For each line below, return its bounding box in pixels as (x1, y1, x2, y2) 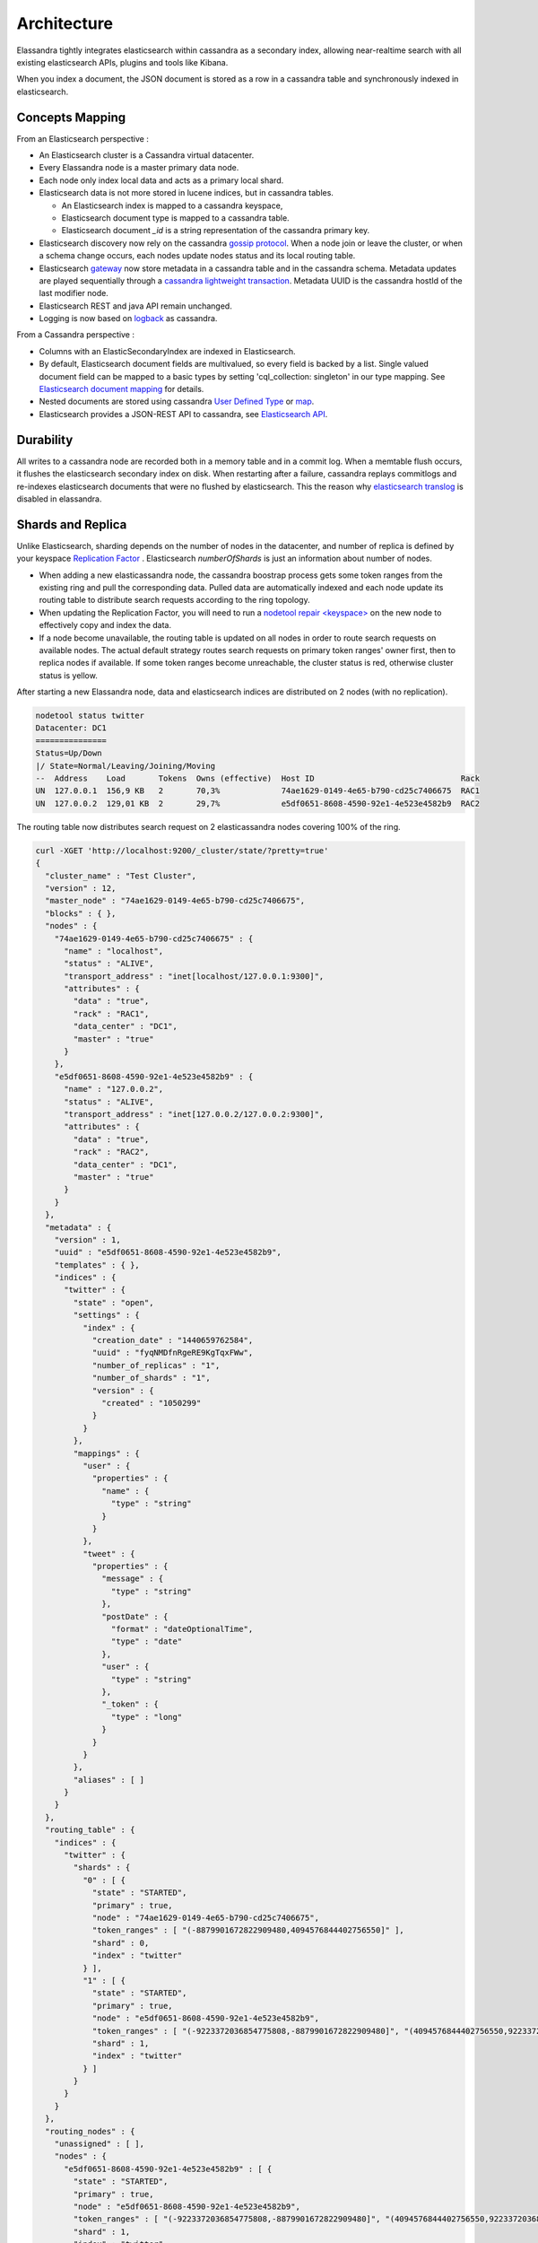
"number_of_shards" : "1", (91, 1373, 211, 1383)
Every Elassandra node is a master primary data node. (39, 162, 239, 173)
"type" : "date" (110, 1636, 183, 1646)
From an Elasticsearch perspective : (16, 133, 150, 144)
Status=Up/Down (35, 748, 102, 758)
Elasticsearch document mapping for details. (39, 384, 204, 395)
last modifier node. (39, 288, 109, 299)
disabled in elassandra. (16, 493, 102, 504)
